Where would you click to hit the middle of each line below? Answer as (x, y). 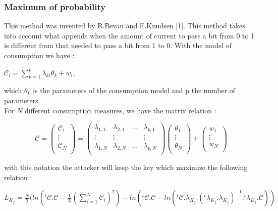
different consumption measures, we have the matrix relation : (121, 110)
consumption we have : (39, 55)
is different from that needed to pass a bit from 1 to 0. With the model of (118, 45)
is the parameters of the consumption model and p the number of (134, 90)
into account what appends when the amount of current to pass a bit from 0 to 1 (129, 35)
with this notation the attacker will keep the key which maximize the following (126, 167)
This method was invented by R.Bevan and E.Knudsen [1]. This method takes (125, 26)
